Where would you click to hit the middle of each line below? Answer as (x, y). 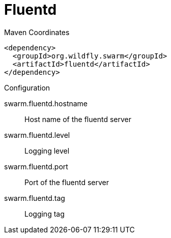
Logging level (47, 151)
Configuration (27, 87)
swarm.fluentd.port (36, 166)
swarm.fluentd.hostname (46, 103)
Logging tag (45, 214)
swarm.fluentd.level (37, 135)
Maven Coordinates (37, 32)
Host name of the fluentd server (78, 119)
